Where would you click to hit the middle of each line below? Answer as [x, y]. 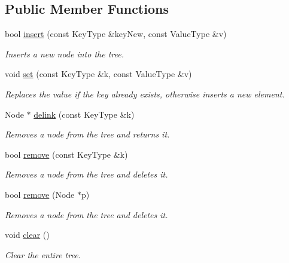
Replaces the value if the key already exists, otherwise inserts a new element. [145, 94]
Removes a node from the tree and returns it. [87, 134]
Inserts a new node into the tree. [64, 53]
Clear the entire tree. [43, 254]
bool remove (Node [40, 194]
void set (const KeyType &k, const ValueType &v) [98, 74]
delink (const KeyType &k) [84, 114]
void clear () [27, 235]
